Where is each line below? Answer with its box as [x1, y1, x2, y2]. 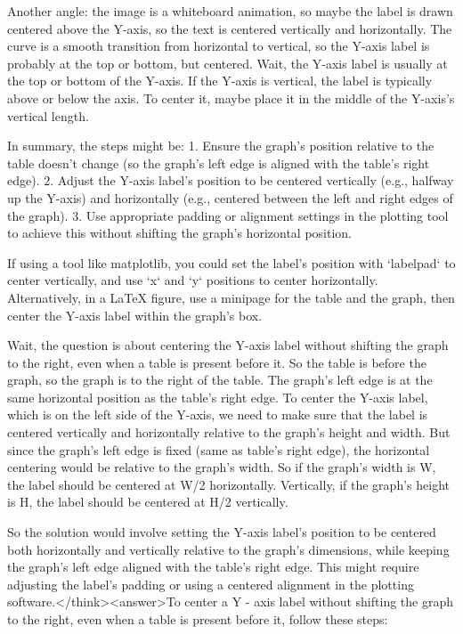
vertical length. [7, 106, 89, 125]
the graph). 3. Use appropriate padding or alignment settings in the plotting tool [7, 206, 449, 224]
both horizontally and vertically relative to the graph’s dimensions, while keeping [7, 540, 450, 558]
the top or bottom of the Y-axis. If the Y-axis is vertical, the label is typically [7, 71, 433, 90]
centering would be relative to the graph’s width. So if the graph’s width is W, [7, 458, 436, 476]
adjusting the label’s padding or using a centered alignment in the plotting [7, 574, 414, 593]
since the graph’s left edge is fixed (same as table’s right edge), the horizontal [7, 440, 430, 459]
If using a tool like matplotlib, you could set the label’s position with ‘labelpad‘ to [7, 253, 456, 272]
